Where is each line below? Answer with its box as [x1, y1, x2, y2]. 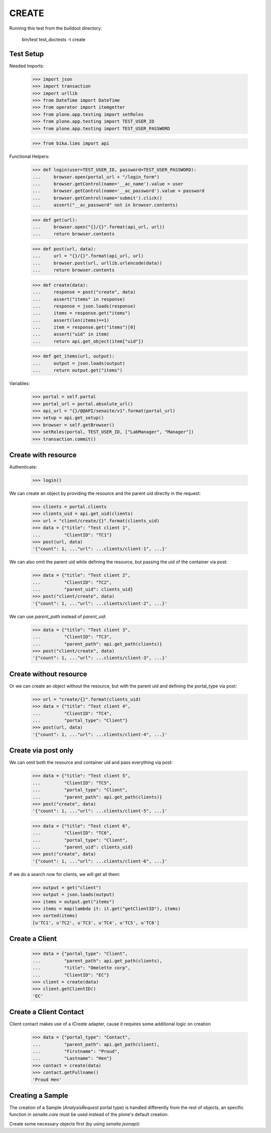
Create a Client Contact [9, 1008, 84, 1016]
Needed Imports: [9, 63, 45, 69]
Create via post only [9, 746, 74, 755]
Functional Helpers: [9, 153, 50, 159]
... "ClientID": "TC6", [32, 830, 112, 836]
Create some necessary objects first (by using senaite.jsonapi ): [9, 1120, 141, 1126]
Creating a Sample [9, 1091, 68, 1100]
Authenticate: [9, 464, 37, 470]
